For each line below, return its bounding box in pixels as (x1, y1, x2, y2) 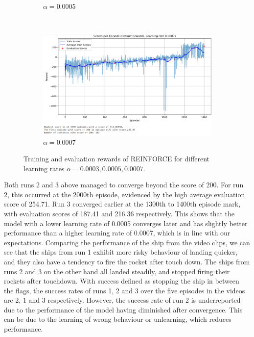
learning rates (23, 163, 65, 173)
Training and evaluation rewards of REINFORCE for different (23, 153, 210, 163)
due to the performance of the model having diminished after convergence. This (4, 304, 243, 314)
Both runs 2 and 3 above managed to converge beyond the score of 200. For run (4, 180, 244, 190)
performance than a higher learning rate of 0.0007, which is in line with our (4, 228, 231, 238)
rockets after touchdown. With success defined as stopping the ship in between (4, 276, 239, 286)
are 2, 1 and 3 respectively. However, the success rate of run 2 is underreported (4, 295, 241, 305)
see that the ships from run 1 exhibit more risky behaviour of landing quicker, (4, 247, 238, 257)
